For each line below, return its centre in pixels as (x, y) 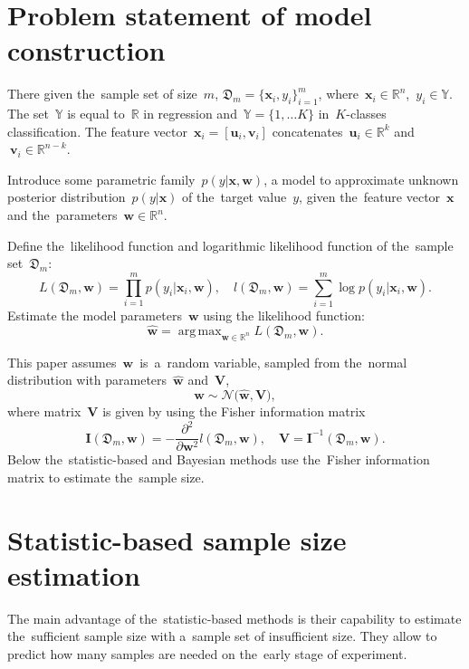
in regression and (190, 114)
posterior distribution (67, 197)
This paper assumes (62, 362)
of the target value (234, 197)
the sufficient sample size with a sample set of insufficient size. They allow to (222, 636)
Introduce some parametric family (101, 179)
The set (28, 114)
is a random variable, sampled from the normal (273, 362)
